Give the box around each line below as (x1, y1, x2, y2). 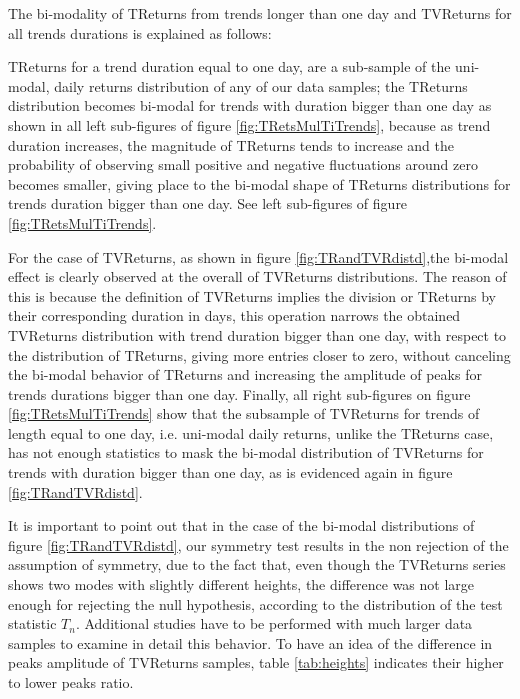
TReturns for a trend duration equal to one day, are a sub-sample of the (8, 56, 451, 77)
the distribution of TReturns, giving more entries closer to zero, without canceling (8, 344, 511, 365)
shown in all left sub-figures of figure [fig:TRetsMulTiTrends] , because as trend (8, 114, 491, 135)
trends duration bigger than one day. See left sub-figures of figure (8, 193, 408, 214)
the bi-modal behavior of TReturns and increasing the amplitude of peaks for (8, 364, 482, 385)
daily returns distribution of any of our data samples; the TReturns (54, 75, 468, 96)
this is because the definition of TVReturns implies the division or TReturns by (8, 285, 496, 306)
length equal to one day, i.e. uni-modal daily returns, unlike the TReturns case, (8, 422, 494, 443)
